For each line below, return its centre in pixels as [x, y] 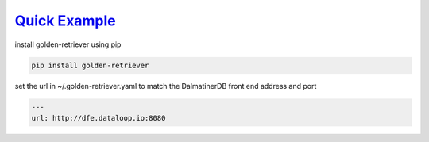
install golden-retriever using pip [68, 44]
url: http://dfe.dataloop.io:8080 [99, 118]
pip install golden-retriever [90, 65]
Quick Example [66, 21]
